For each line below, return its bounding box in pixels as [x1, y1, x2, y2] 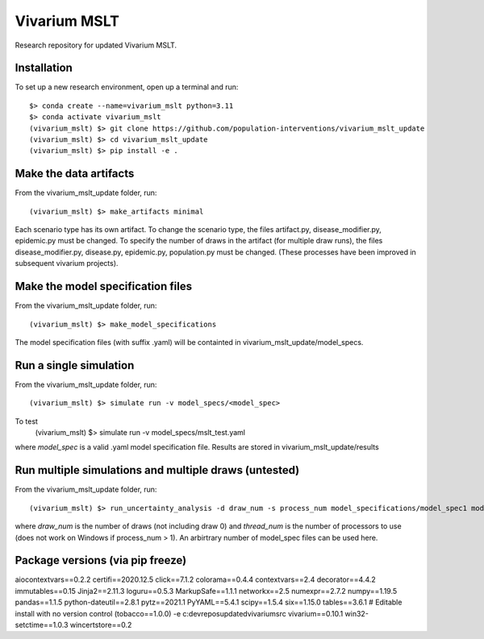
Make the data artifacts [15, 167, 135, 180]
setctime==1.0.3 [15, 620, 69, 629]
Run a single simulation [15, 359, 135, 372]
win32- [344, 608, 369, 618]
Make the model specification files [15, 280, 193, 293]
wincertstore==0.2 [69, 620, 132, 629]
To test [15, 416, 38, 426]
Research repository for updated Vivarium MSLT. [15, 40, 177, 50]
